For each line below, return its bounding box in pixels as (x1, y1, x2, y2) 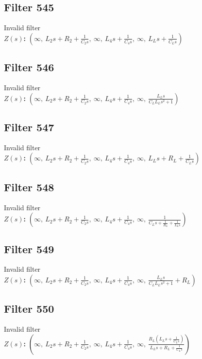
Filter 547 (4, 119, 54, 134)
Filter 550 (4, 301, 54, 316)
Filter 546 (4, 60, 54, 75)
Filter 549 (4, 241, 54, 256)
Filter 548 (4, 179, 54, 194)
